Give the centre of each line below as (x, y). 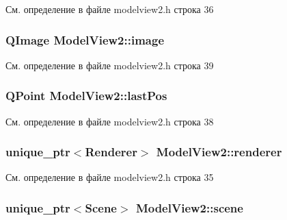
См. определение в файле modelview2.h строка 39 (110, 65)
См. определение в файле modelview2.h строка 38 (110, 121)
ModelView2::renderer (219, 152)
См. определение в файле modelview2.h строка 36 (110, 9)
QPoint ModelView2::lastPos (86, 96)
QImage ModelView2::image (85, 39)
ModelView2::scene (189, 207)
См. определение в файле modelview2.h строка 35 (110, 177)
